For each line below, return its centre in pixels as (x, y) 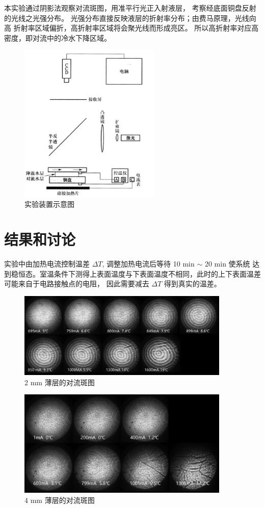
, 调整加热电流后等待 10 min (148, 264)
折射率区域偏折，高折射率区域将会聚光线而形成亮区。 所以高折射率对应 (132, 28)
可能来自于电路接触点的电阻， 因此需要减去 (77, 284)
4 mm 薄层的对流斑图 (60, 500)
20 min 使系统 (227, 264)
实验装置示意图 (49, 204)
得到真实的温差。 (192, 284)
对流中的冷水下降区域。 (72, 37)
